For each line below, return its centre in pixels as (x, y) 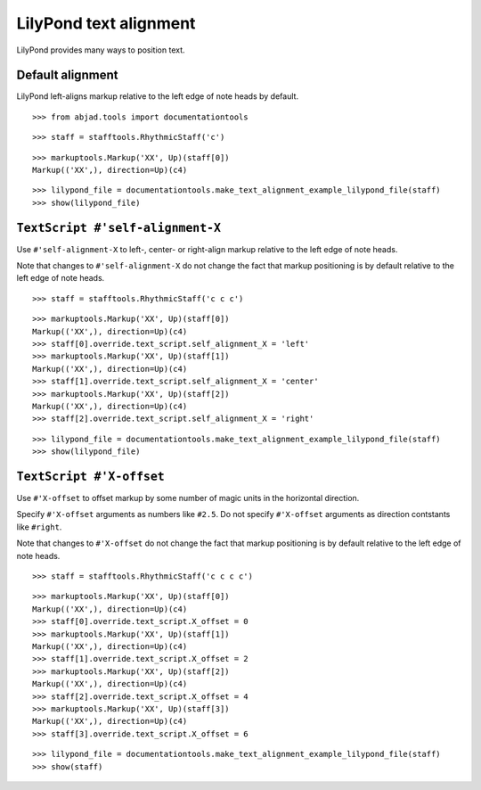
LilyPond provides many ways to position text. (101, 50)
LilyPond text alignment (106, 23)
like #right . (39, 527)
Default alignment (67, 75)
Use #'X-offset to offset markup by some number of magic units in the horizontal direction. (188, 498)
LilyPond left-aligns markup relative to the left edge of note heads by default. (157, 96)
